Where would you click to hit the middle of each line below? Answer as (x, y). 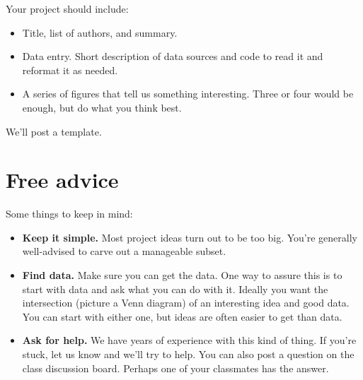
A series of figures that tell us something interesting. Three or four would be (188, 94)
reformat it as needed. (70, 70)
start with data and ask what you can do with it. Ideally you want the (175, 289)
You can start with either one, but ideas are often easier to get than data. (182, 316)
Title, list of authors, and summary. (100, 32)
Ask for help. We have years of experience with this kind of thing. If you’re (189, 340)
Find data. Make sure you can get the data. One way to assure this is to (182, 275)
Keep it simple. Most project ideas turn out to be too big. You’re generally (190, 237)
